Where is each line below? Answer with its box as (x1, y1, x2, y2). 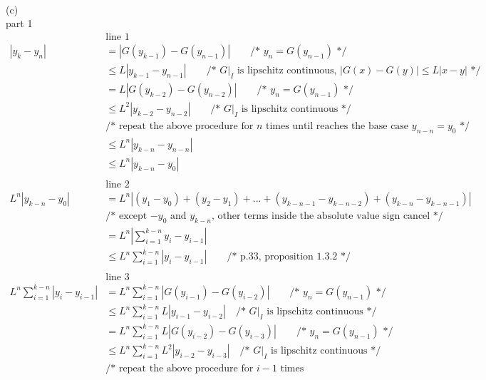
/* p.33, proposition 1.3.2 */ (227, 252, 351, 262)
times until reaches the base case (265, 120, 409, 131)
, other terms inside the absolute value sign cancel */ (211, 210, 443, 221)
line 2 (105, 179, 130, 190)
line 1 (105, 31, 130, 42)
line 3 (105, 272, 130, 283)
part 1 (6, 16, 33, 31)
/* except (105, 210, 148, 221)
